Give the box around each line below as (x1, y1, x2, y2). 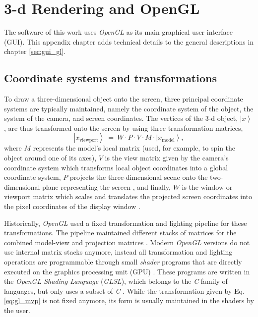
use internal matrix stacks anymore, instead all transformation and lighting (4, 247, 233, 257)
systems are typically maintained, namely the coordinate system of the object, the (4, 103, 254, 113)
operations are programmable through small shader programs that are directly (4, 257, 242, 267)
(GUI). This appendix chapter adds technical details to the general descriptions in (4, 36, 254, 47)
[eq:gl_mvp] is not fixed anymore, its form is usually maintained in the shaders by (4, 295, 254, 306)
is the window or (182, 181, 233, 192)
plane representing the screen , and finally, (42, 181, 171, 192)
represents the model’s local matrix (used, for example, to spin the (33, 143, 236, 153)
